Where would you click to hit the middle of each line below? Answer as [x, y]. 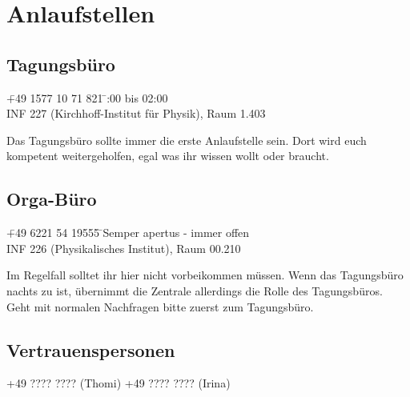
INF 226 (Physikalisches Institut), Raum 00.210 [124, 248]
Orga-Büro [52, 199]
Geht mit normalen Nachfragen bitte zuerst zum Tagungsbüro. [160, 306]
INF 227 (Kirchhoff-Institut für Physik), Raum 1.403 [136, 113]
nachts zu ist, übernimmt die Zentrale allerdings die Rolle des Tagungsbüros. [195, 290]
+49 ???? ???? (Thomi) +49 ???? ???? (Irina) [119, 383]
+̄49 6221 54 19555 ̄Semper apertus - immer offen [128, 233]
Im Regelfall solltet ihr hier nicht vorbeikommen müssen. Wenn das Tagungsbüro [205, 275]
